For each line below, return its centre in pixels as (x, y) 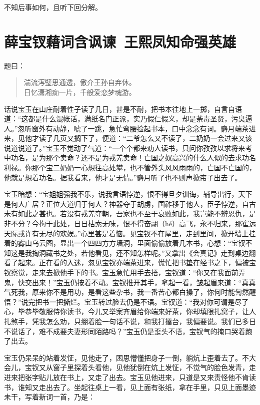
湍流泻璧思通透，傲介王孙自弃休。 (80, 82)
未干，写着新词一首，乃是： (49, 397)
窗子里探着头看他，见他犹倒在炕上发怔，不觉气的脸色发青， (151, 367)
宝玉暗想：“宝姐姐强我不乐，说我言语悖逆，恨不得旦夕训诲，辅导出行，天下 (128, 194)
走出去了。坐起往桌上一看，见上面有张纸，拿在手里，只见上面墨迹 (147, 387)
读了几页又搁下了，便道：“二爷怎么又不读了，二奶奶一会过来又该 (145, 138)
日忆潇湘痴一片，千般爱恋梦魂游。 (80, 92)
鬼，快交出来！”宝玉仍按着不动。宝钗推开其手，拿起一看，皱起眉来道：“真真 (130, 282)
